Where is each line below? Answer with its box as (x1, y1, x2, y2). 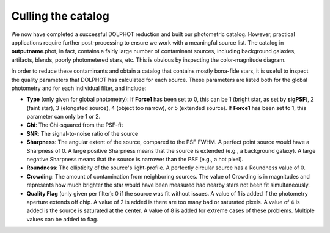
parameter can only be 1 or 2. (26, 113, 101, 120)
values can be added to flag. (26, 215, 99, 223)
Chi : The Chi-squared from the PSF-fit (26, 121, 123, 128)
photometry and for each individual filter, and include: (11, 84, 147, 92)
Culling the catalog (11, 9, 109, 23)
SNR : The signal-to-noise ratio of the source (26, 130, 139, 137)
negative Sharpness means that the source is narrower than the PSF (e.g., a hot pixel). (26, 156, 244, 163)
